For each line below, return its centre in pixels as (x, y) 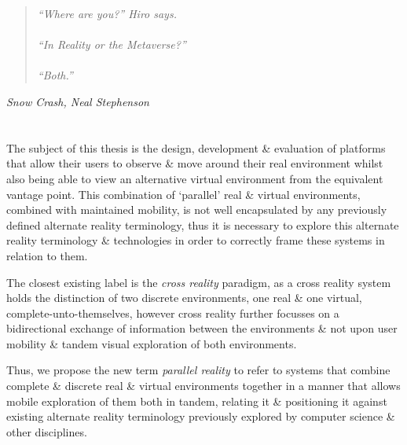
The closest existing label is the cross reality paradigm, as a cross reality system (199, 282)
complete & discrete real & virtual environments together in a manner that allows (203, 386)
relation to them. (47, 255)
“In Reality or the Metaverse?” (112, 44)
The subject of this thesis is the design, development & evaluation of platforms (196, 147)
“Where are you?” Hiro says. (107, 13)
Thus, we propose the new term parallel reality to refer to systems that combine (198, 370)
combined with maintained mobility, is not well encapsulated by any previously (197, 210)
